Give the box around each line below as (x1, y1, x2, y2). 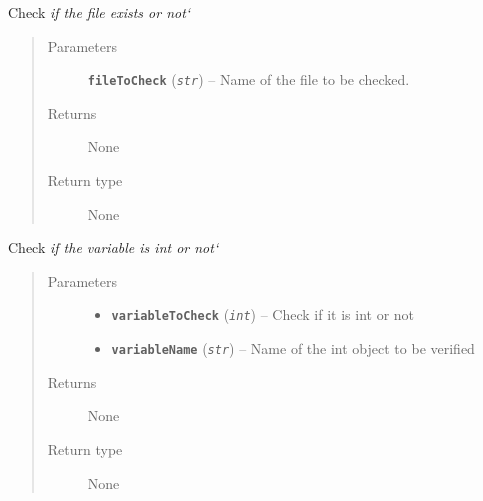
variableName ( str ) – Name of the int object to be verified (111, 338, 475, 359)
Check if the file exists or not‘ (8, 2, 191, 22)
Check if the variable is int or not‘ (8, 237, 219, 258)
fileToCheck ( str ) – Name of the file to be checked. (87, 69, 410, 90)
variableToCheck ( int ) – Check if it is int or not (111, 304, 415, 325)
